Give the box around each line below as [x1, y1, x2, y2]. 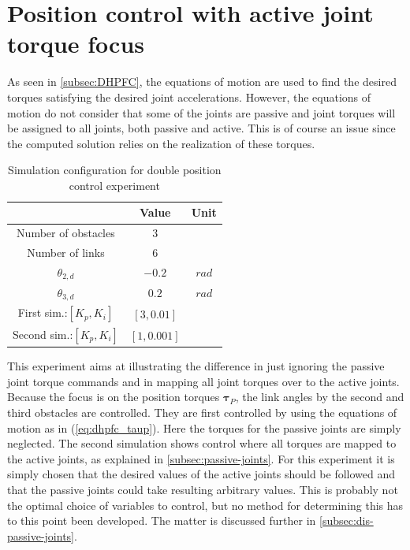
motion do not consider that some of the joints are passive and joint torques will [7, 104, 396, 121]
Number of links [27, 244, 105, 261]
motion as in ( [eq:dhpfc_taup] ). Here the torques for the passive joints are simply [7, 419, 401, 436]
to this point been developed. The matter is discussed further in [7, 512, 316, 529]
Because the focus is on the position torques [7, 388, 220, 405]
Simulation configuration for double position [8, 162, 222, 178]
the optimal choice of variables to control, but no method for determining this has [7, 496, 404, 513]
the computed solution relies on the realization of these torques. [7, 135, 315, 151]
